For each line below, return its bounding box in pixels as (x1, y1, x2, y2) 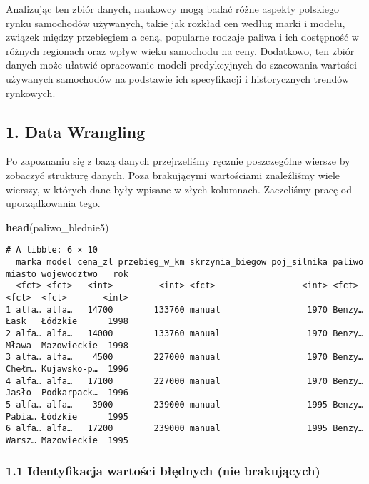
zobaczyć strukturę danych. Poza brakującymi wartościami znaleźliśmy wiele (6, 167, 340, 182)
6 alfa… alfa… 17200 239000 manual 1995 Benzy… (6, 423, 364, 434)
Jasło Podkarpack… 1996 (6, 388, 128, 398)
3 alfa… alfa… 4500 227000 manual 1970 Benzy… (6, 352, 364, 363)
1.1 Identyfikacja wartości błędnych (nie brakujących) (6, 462, 320, 480)
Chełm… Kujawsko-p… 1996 (6, 363, 128, 374)
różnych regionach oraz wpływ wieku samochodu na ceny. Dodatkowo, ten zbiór (6, 43, 355, 58)
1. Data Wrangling (6, 120, 146, 142)
